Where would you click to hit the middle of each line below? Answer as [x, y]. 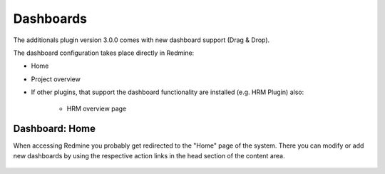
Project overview [56, 79]
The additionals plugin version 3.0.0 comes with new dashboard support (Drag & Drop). [142, 40]
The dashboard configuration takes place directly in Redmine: [104, 53]
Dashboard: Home [55, 129]
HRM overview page [97, 108]
